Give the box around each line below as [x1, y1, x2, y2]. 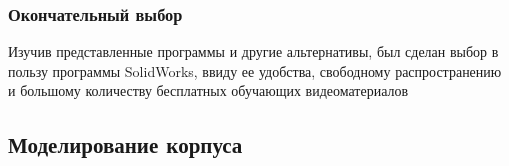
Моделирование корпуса [8, 129, 243, 160]
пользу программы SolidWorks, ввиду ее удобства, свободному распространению [8, 60, 502, 81]
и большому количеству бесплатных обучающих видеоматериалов [8, 80, 409, 101]
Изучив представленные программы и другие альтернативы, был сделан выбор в [8, 41, 499, 62]
